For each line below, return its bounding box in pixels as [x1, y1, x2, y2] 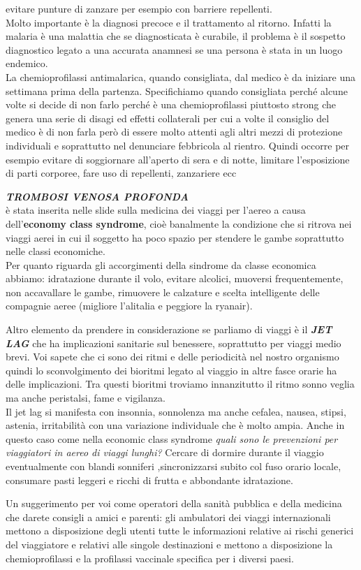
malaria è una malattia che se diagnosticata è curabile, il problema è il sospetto [6, 29, 346, 43]
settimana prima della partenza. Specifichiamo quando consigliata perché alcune [6, 83, 348, 98]
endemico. [6, 56, 48, 71]
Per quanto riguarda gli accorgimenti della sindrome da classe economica [6, 257, 316, 272]
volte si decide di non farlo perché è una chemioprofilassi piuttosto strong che [6, 97, 337, 112]
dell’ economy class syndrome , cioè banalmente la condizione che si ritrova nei [6, 216, 352, 231]
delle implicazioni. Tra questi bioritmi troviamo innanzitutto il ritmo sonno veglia [6, 377, 355, 391]
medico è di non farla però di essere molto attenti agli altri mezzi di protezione [6, 124, 343, 139]
